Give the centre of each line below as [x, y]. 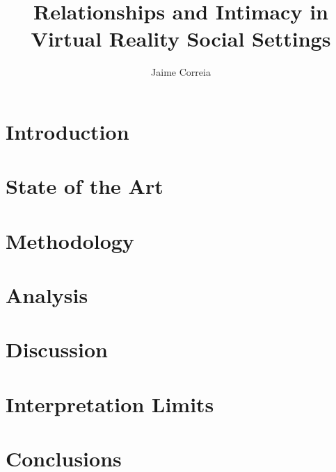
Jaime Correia [181, 72]
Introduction [67, 131]
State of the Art [85, 186]
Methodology [70, 240]
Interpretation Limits [110, 404]
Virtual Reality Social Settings [181, 39]
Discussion [57, 349]
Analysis [47, 295]
